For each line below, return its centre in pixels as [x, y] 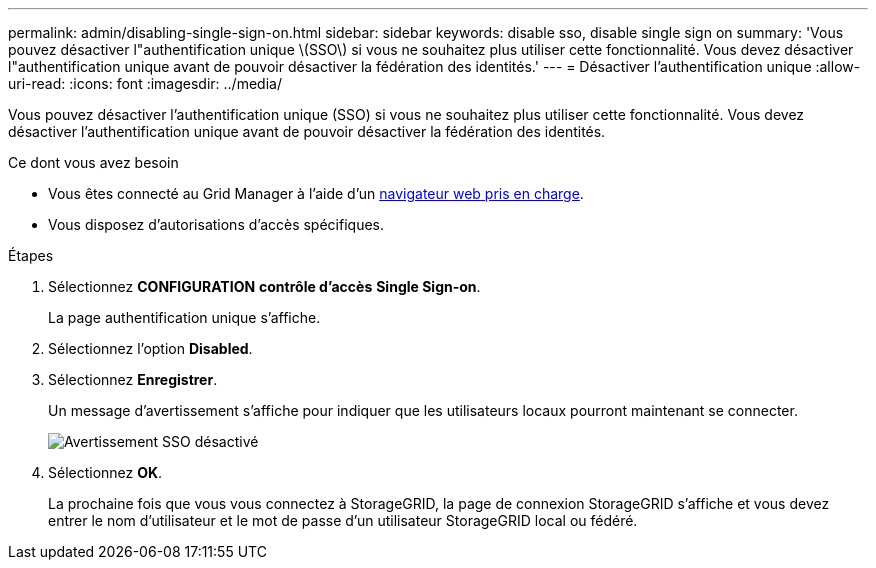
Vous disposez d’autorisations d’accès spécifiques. [216, 224]
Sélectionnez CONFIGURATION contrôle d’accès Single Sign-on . [264, 286]
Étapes [31, 255]
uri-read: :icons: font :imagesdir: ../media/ [145, 83]
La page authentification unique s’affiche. [184, 317]
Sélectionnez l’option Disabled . [150, 348]
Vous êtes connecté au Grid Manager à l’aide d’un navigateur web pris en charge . [316, 193]
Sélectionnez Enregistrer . [133, 379]
